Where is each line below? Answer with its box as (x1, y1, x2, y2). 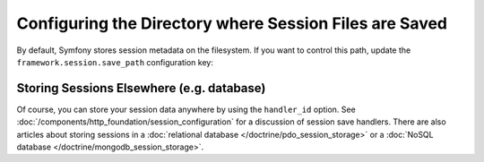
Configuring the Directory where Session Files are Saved (16, 13, 448, 33)
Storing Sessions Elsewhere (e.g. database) (16, 81, 266, 96)
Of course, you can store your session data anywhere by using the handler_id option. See (16, 104, 356, 115)
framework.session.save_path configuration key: (16, 56, 214, 67)
